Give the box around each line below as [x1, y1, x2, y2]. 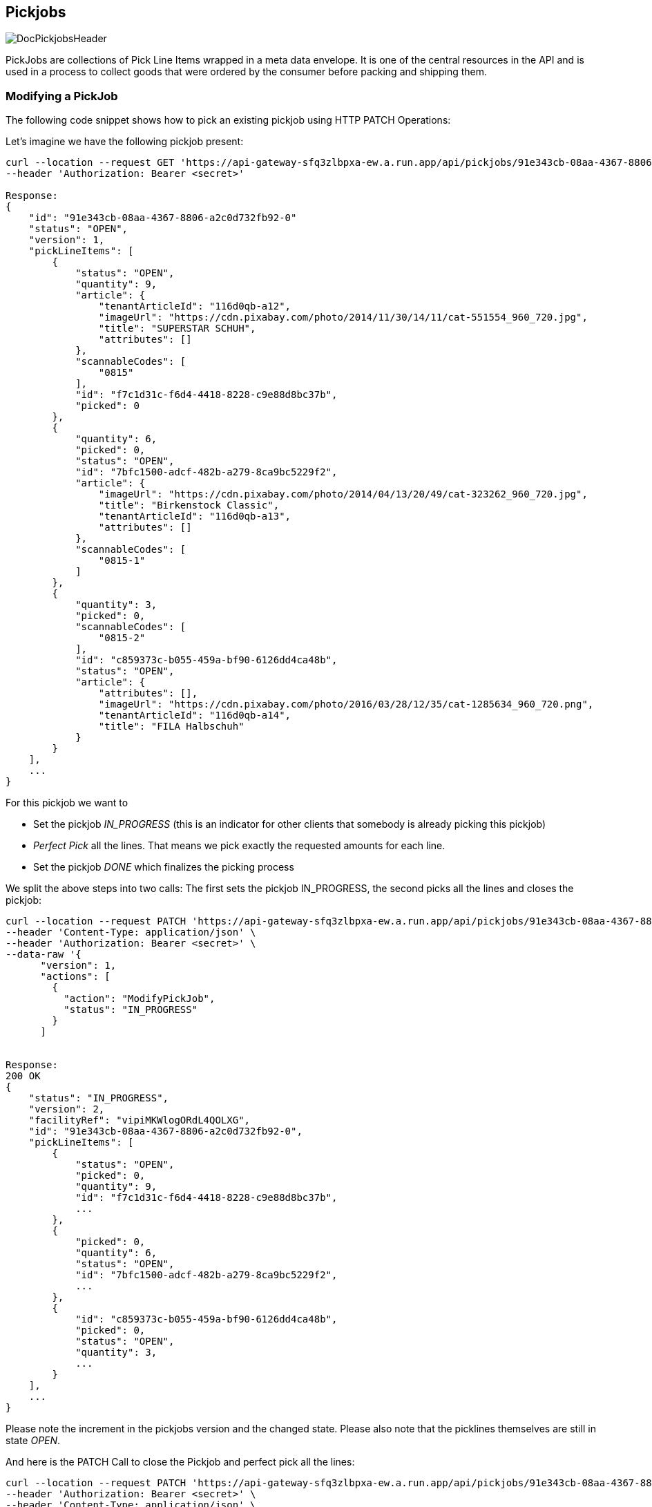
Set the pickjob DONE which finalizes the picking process [33, 861, 294, 873]
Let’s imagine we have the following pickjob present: [6, 135, 244, 148]
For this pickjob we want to [6, 797, 128, 809]
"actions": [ [40, 971, 111, 983]
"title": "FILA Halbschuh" [98, 721, 245, 732]
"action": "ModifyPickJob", [64, 993, 215, 1005]
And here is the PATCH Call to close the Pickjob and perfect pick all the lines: [6, 1456, 355, 1468]
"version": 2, [28, 1103, 105, 1115]
